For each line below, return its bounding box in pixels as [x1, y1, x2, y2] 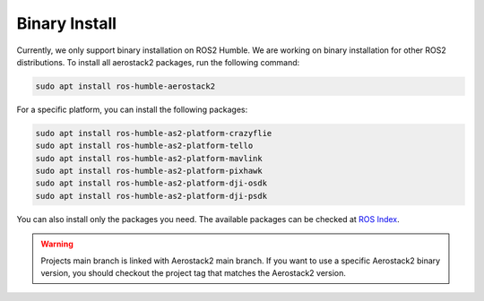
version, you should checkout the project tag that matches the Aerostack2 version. [40, 268, 347, 278]
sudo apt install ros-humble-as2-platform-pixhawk [35, 166, 264, 176]
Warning [40, 238, 73, 250]
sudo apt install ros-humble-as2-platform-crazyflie [35, 128, 272, 138]
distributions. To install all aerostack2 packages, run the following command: [16, 56, 300, 67]
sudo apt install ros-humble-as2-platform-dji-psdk [35, 191, 268, 201]
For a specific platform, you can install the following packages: [16, 104, 248, 115]
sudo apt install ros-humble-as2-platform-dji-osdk [35, 178, 268, 188]
